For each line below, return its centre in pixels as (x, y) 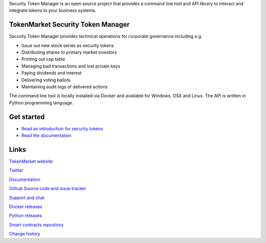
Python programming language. (41, 103)
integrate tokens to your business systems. (53, 10)
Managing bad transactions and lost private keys (71, 66)
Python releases (26, 216)
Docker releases (26, 207)
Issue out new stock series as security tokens (68, 45)
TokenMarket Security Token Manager (69, 25)
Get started (27, 117)
